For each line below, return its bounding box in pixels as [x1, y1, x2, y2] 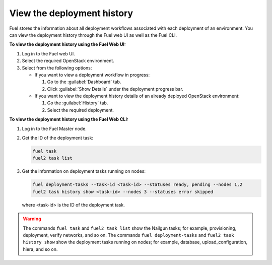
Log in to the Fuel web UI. [22, 50, 75, 56]
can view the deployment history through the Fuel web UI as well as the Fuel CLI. [9, 32, 177, 38]
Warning [23, 216, 41, 222]
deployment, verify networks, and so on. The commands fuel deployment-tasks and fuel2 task [23, 232, 234, 238]
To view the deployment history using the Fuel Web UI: [9, 41, 126, 47]
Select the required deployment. [47, 107, 114, 113]
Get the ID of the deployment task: [22, 135, 93, 141]
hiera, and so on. [23, 246, 58, 252]
